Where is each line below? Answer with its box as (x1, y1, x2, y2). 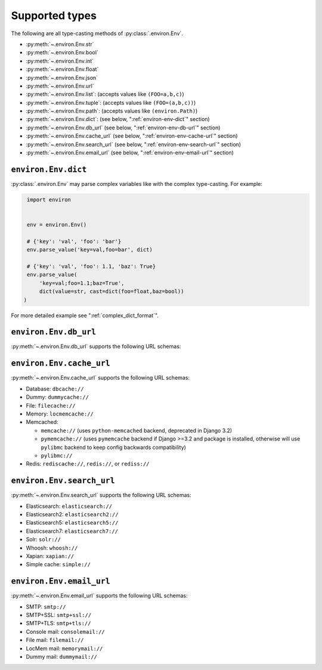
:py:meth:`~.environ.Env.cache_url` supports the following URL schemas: (11, 374, 190, 381)
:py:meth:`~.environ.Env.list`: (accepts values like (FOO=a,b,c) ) (26, 91, 184, 98)
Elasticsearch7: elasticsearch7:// (26, 528, 119, 535)
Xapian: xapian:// (26, 552, 75, 560)
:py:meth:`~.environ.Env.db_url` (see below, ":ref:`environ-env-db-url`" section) (26, 124, 221, 131)
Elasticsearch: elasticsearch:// (26, 502, 113, 510)
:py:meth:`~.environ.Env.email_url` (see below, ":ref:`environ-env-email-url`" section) (26, 149, 234, 156)
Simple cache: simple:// (26, 561, 91, 568)
